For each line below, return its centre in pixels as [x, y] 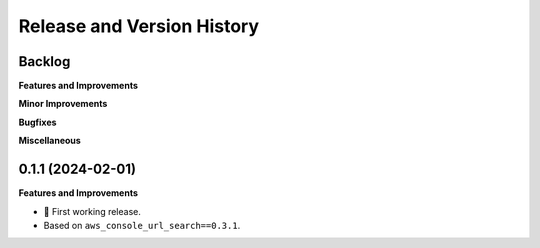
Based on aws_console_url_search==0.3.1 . [142, 225]
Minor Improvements [63, 104]
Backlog [44, 61]
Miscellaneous [50, 141]
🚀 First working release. [92, 211]
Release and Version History [139, 26]
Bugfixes [37, 122]
